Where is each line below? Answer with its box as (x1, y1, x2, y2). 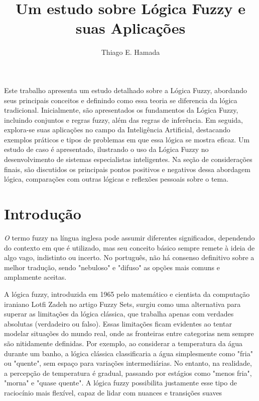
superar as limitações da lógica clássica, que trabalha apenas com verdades (4, 308, 234, 319)
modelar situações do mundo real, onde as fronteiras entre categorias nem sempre (4, 328, 254, 339)
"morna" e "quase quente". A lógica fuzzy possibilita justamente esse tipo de (4, 377, 237, 388)
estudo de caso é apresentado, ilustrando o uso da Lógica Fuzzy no (4, 144, 209, 154)
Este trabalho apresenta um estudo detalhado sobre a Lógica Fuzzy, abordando (4, 85, 247, 95)
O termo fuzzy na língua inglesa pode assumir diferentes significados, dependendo (4, 232, 255, 243)
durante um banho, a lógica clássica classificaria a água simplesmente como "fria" (4, 348, 253, 358)
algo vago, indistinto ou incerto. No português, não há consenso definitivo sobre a (4, 252, 254, 263)
